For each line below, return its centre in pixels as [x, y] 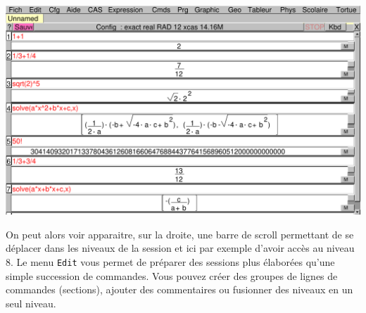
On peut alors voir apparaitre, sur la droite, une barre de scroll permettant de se [180, 234]
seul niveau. [31, 303]
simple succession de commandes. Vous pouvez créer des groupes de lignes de [172, 275]
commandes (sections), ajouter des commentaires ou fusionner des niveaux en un [179, 289]
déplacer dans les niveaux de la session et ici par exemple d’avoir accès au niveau [180, 248]
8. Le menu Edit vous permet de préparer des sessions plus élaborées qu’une [170, 262]
